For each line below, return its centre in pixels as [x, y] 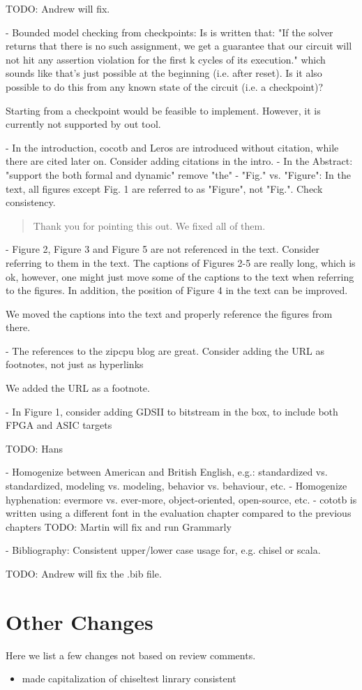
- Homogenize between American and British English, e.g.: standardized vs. [167, 472]
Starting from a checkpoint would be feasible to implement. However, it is [163, 110]
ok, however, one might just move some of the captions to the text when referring [180, 276]
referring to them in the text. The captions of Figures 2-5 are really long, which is [181, 262]
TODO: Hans [34, 448]
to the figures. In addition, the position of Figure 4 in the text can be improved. [177, 290]
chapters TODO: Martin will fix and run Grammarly [119, 526]
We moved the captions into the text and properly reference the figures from [169, 313]
